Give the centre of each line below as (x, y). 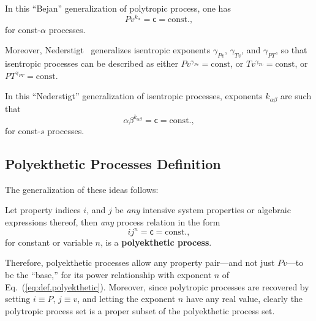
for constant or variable (49, 242)
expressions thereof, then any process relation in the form (113, 221)
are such (296, 96)
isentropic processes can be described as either (92, 63)
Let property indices (43, 210)
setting (18, 299)
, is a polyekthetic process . (156, 242)
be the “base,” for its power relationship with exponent (108, 275)
